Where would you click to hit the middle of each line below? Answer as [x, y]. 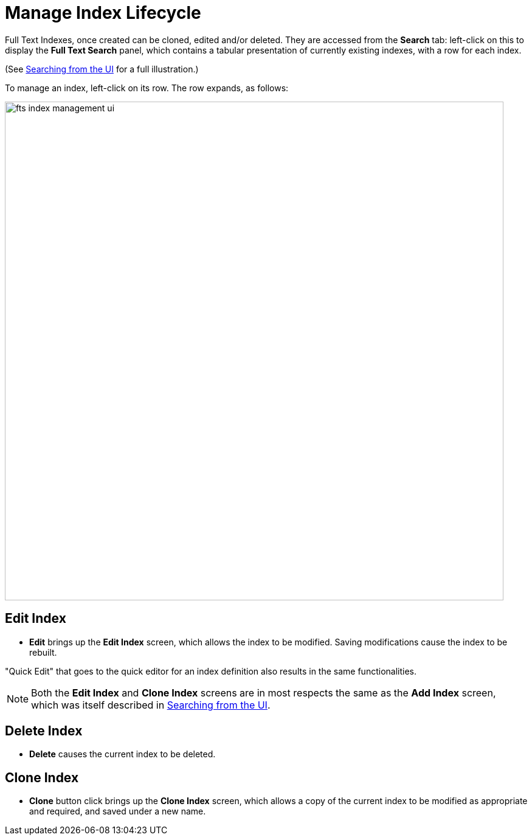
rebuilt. [43, 652]
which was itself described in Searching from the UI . [151, 705]
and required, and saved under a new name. [118, 811]
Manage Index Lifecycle [103, 13]
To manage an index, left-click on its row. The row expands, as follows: [147, 88]
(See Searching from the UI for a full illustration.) [102, 69]
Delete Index [44, 731]
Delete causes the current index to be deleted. [123, 754]
